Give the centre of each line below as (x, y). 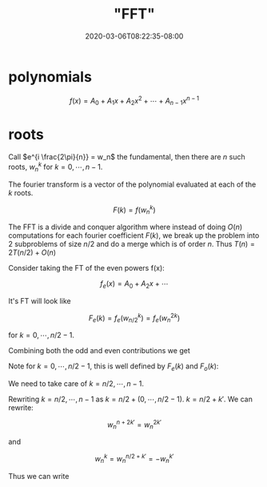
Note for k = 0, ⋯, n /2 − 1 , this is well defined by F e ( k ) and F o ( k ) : (114, 367)
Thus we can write (39, 476)
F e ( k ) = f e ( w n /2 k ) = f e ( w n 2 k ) (134, 318)
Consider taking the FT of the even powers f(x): (87, 268)
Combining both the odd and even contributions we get (99, 351)
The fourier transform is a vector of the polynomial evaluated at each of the (132, 184)
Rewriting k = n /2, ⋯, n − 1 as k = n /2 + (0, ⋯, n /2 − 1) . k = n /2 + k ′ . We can (131, 399)
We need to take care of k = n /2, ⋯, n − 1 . (76, 384)
